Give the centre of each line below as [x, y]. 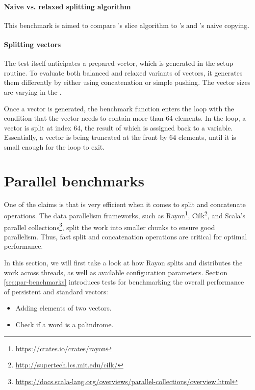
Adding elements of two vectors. [64, 308]
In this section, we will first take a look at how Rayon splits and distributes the [123, 262]
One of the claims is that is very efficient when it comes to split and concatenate [125, 204]
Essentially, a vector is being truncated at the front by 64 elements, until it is [120, 137]
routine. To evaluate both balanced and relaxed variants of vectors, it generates [123, 72]
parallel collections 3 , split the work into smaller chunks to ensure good [110, 226]
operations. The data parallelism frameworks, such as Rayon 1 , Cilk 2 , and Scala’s [125, 215]
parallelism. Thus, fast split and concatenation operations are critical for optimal [126, 236]
